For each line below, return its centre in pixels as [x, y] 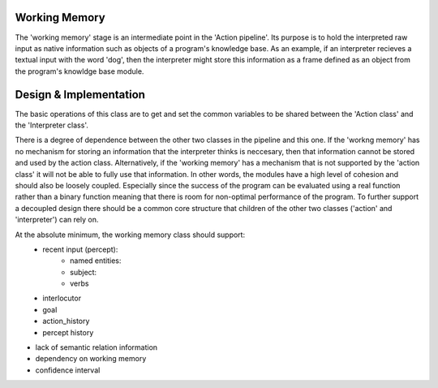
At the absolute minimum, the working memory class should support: [130, 235]
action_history [66, 321]
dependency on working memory [91, 359]
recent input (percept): [80, 249]
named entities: [96, 261]
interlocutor [62, 298]
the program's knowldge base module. [79, 71]
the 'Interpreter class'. [52, 125]
